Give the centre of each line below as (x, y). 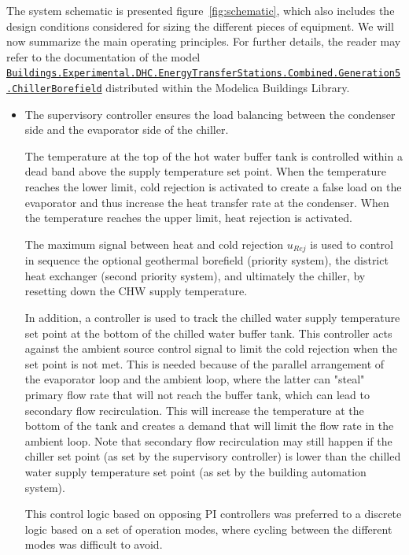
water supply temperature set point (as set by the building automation (195, 472)
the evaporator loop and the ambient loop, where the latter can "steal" (195, 379)
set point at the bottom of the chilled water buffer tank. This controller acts (208, 333)
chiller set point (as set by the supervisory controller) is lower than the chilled (213, 456)
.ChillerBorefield (54, 89)
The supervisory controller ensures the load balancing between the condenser (210, 114)
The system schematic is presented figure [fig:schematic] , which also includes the (201, 10)
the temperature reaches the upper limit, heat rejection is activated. (188, 218)
